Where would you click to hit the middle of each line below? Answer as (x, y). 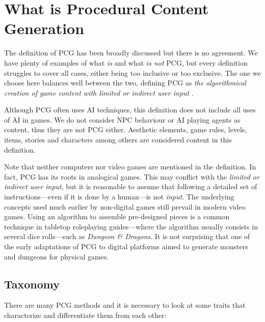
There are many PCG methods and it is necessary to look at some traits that (125, 305)
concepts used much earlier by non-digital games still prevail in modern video (125, 206)
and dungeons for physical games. (57, 256)
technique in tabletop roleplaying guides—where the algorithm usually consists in (131, 226)
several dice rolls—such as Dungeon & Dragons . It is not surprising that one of (127, 236)
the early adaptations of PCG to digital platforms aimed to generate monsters (126, 246)
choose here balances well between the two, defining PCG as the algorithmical (125, 83)
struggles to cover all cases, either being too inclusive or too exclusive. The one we (132, 72)
